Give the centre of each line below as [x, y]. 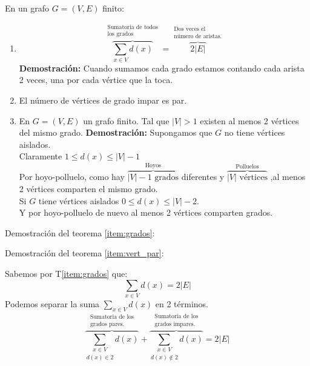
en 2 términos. [182, 303]
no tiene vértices [255, 132]
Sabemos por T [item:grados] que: [66, 273]
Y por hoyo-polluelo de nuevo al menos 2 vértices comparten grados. [146, 212]
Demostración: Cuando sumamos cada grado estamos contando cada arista [162, 68]
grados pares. [107, 324]
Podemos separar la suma [52, 303]
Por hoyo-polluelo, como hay [72, 177]
